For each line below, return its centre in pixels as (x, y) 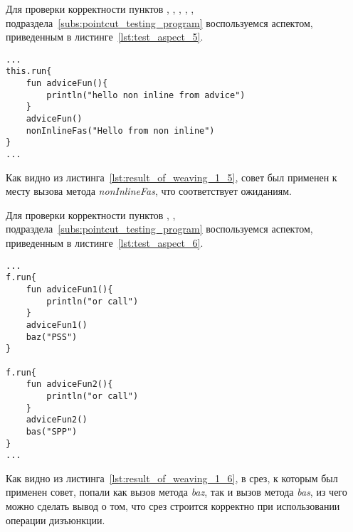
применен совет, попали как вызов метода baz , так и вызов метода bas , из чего (176, 492)
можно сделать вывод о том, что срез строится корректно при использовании (173, 506)
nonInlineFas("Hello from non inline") (120, 131)
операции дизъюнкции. (56, 520)
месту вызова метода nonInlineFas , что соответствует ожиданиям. (149, 191)
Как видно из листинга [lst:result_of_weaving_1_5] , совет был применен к (172, 177)
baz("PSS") (52, 337)
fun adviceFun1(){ (69, 289)
